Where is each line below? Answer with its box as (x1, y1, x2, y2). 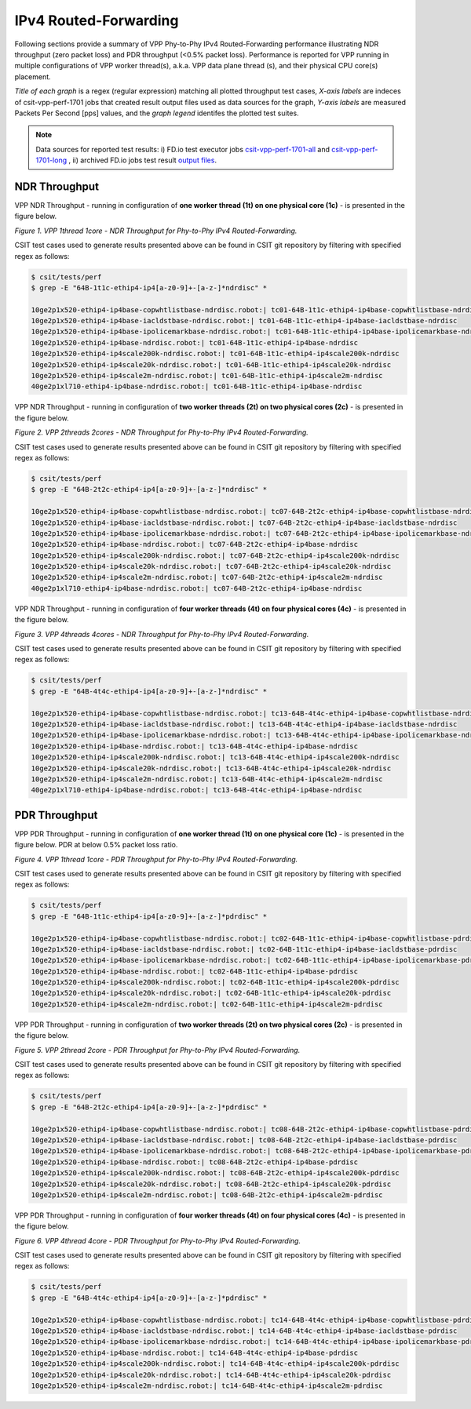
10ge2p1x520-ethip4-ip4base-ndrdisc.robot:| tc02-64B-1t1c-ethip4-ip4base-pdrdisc (31, 967, 359, 976)
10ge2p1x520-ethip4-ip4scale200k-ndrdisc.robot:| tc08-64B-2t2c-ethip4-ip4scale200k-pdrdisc (31, 1169, 400, 1178)
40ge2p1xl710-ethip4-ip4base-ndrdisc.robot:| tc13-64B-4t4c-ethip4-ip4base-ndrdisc (31, 785, 363, 795)
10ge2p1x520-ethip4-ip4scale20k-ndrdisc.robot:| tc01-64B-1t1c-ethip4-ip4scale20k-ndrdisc (31, 360, 392, 369)
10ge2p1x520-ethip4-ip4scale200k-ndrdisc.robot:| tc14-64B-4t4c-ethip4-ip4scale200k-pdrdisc (31, 1360, 400, 1368)
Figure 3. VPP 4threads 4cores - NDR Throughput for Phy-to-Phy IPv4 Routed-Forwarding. (14, 629, 309, 639)
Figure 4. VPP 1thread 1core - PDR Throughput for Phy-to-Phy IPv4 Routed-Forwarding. (14, 854, 298, 864)
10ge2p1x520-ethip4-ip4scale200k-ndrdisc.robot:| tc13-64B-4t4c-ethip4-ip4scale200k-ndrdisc (31, 753, 400, 762)
